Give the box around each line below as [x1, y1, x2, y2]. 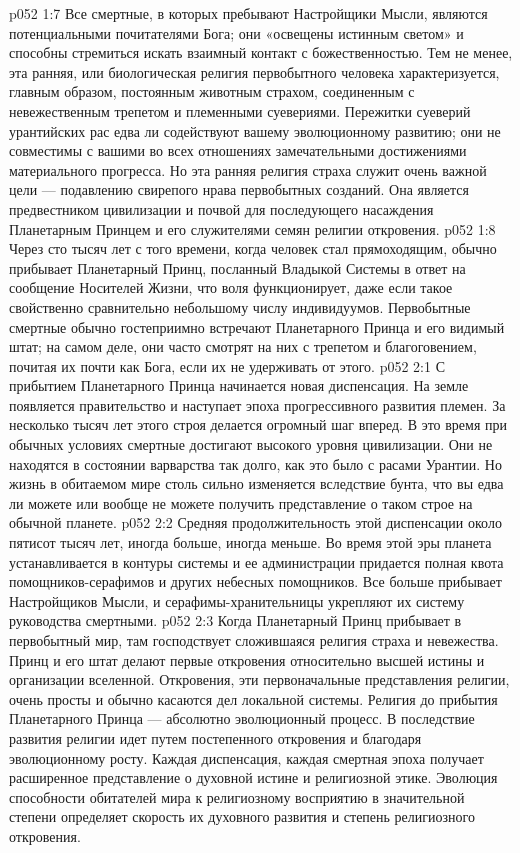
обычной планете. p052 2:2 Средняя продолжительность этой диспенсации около [9, 512, 502, 533]
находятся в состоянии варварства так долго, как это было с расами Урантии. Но [9, 453, 502, 474]
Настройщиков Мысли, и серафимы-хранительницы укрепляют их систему [9, 590, 465, 611]
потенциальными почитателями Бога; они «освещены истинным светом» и [9, 22, 464, 43]
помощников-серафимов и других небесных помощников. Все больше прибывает [9, 571, 502, 592]
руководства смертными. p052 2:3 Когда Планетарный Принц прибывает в [9, 610, 462, 631]
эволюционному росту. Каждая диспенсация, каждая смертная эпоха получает [9, 747, 484, 768]
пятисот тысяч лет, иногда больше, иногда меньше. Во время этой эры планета [9, 532, 492, 553]
